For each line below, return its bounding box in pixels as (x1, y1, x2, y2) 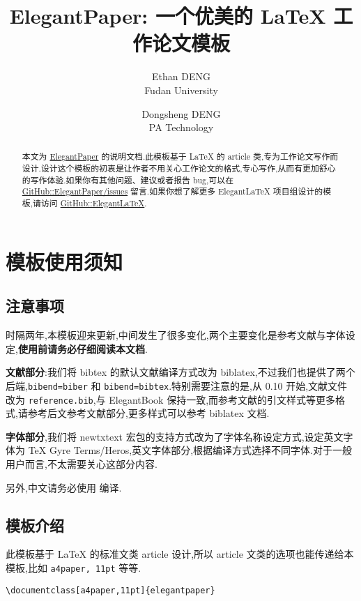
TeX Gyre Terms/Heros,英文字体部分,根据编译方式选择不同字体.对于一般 (28, 443, 352, 457)
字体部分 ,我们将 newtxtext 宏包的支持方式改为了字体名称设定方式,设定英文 (6, 429, 344, 443)
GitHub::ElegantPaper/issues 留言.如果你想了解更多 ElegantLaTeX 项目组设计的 (22, 185, 323, 197)
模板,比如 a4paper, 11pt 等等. (6, 561, 141, 575)
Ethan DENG (152, 69, 210, 84)
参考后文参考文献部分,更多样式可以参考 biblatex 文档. (27, 406, 270, 420)
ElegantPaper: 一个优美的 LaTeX (9, 1, 326, 30)
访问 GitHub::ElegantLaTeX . (40, 197, 147, 209)
